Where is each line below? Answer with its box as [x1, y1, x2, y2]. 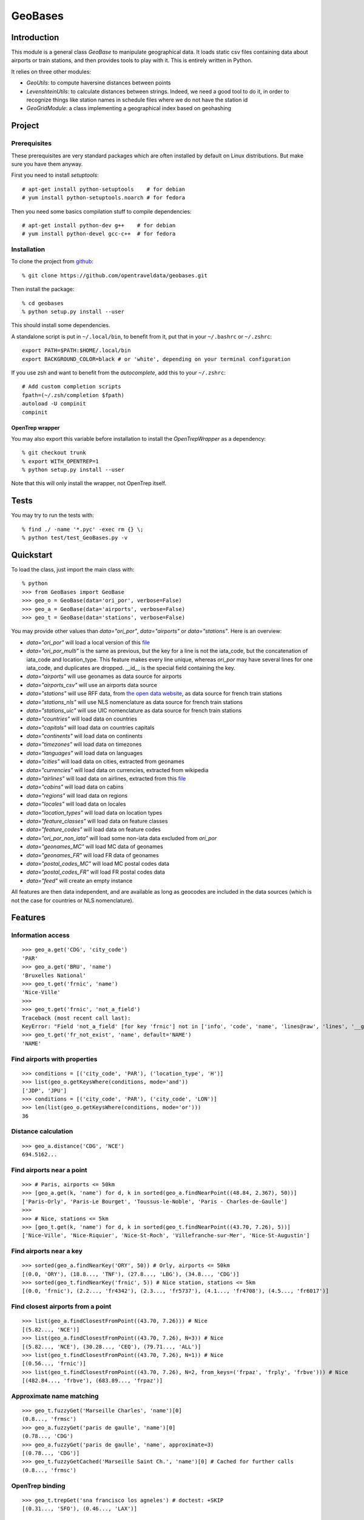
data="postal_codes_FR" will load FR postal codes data [26, 868, 165, 876]
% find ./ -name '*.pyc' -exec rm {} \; [22, 526, 144, 533]
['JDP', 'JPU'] [22, 1087, 67, 1094]
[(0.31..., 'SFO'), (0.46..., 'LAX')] [22, 1505, 138, 1512]
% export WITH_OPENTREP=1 [22, 458, 99, 465]
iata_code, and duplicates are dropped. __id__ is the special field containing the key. [26, 664, 236, 671]
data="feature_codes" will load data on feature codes [26, 826, 161, 833]
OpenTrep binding [11, 1481, 66, 1490]
